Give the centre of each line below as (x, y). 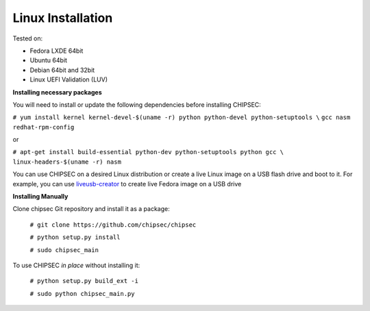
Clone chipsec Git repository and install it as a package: (91, 209)
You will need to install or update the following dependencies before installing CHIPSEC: (137, 104)
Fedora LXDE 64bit (57, 51)
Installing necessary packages (57, 92)
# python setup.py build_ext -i (84, 281)
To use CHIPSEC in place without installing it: (76, 265)
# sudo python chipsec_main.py (82, 294)
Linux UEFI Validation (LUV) (69, 79)
